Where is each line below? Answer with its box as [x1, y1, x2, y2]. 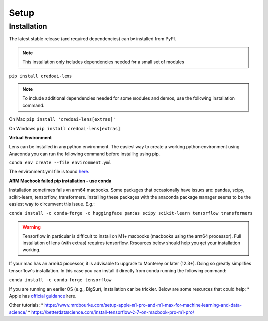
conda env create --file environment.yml [9, 160, 112, 166]
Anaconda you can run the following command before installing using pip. [9, 151, 160, 157]
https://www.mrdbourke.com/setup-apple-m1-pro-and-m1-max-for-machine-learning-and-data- [44, 302, 242, 308]
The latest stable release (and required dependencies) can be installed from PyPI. [9, 36, 176, 42]
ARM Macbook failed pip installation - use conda [9, 178, 112, 184]
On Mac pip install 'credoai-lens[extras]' [9, 116, 116, 122]
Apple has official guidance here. [9, 293, 77, 299]
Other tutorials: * [9, 302, 44, 308]
